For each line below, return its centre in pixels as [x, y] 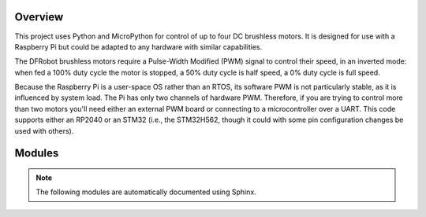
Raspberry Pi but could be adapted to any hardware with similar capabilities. [138, 46]
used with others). [44, 131]
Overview [39, 17]
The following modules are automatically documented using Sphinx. [146, 192]
